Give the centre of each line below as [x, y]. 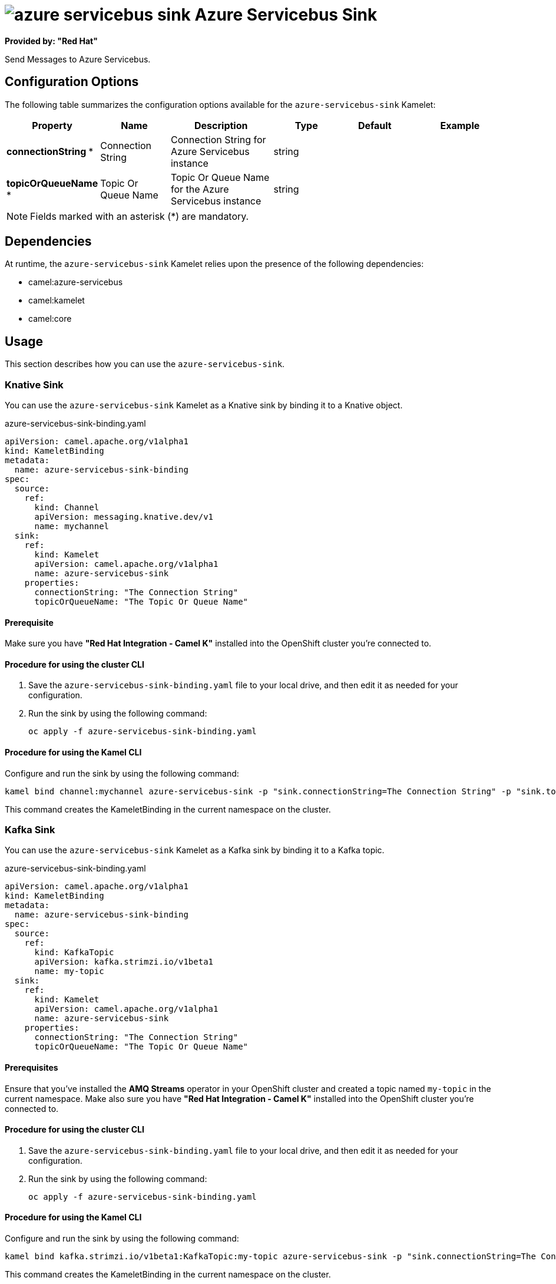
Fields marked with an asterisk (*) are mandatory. [140, 216]
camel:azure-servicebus [76, 282]
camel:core [50, 319]
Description [221, 125]
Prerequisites [32, 1068]
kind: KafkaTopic [74, 953]
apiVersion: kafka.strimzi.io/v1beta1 [124, 962]
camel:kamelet [57, 301]
